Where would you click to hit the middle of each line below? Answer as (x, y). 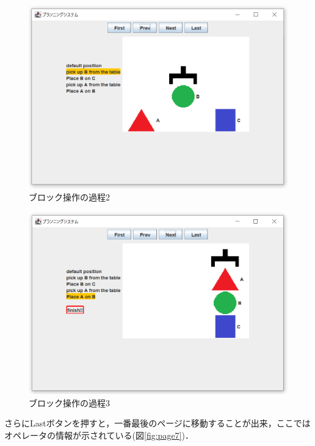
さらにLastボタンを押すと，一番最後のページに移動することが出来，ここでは (157, 423)
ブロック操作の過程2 (69, 197)
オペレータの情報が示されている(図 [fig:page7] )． (99, 435)
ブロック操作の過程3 (69, 402)
